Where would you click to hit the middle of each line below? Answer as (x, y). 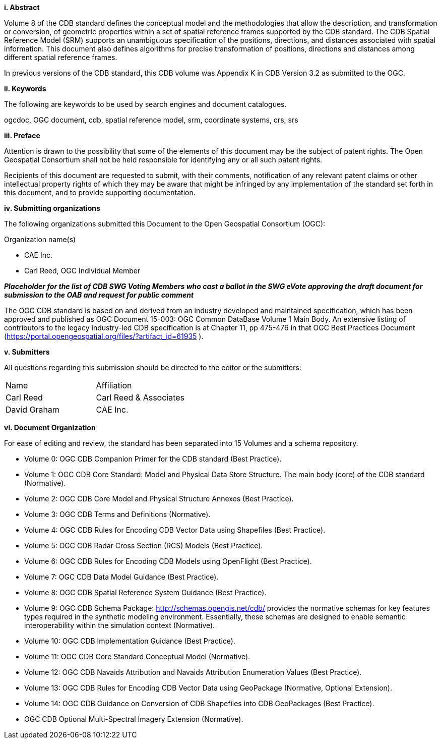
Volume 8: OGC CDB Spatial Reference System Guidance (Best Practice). (145, 592)
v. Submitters (27, 352)
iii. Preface (22, 135)
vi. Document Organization (50, 427)
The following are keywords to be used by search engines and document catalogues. (145, 104)
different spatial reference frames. (61, 57)
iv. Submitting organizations (52, 208)
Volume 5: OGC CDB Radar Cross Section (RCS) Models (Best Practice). (144, 546)
